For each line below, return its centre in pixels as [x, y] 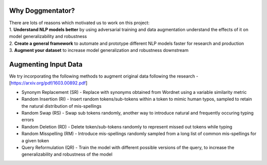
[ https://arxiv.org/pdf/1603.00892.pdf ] [48, 83]
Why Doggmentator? [42, 11]
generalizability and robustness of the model [67, 154]
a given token [35, 140]
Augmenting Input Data [46, 64]
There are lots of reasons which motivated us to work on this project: [79, 23]
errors [28, 120]
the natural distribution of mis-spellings [62, 106]
